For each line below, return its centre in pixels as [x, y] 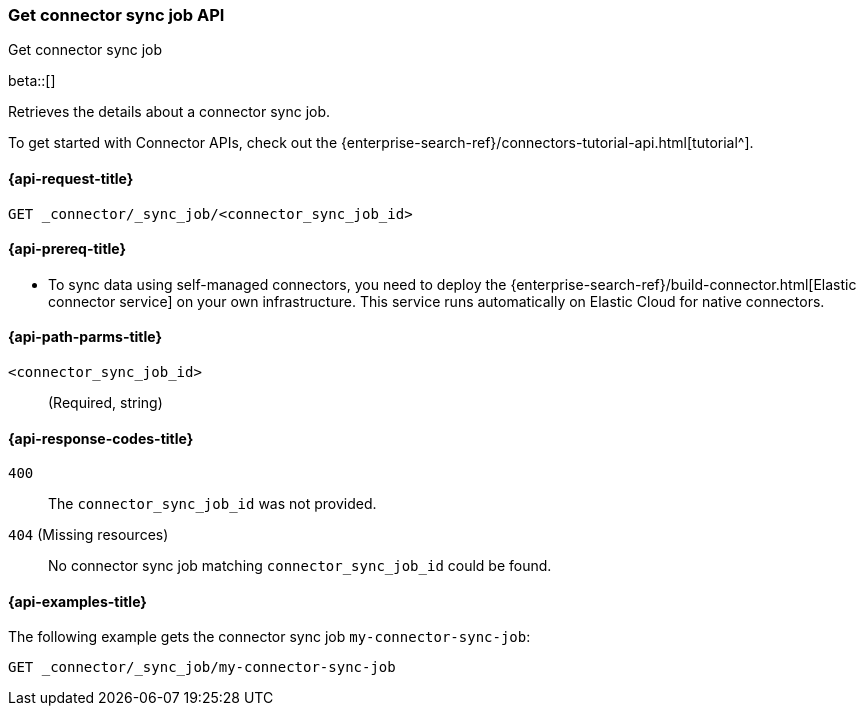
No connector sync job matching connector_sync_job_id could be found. [300, 566]
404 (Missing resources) [88, 535]
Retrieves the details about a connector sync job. [169, 112]
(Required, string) [105, 403]
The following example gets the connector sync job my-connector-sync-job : [269, 637]
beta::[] [32, 81]
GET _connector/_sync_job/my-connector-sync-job [202, 667]
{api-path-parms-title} [85, 337]
